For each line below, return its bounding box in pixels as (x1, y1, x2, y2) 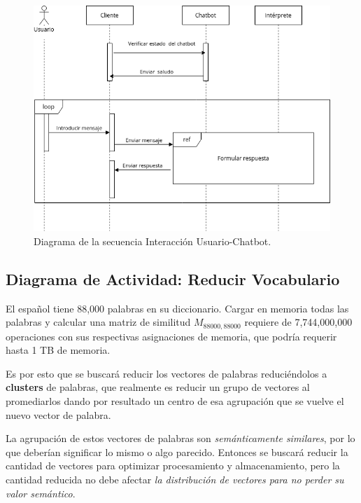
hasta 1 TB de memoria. (6, 343, 111, 357)
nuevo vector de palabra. (6, 407, 111, 422)
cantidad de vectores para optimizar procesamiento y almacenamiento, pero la (6, 458, 340, 473)
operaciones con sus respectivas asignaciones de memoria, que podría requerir (6, 329, 337, 343)
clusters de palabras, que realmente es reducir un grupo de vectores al (6, 380, 310, 394)
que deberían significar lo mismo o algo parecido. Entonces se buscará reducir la (6, 444, 348, 459)
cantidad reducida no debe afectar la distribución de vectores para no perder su (6, 471, 344, 486)
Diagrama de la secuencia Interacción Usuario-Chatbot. (34, 233, 271, 248)
